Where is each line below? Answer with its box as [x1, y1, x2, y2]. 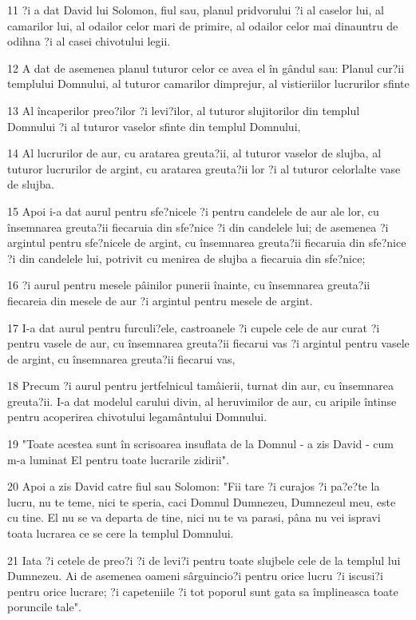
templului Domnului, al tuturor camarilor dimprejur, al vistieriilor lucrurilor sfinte [7, 75, 410, 92]
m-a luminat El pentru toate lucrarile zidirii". [7, 451, 229, 467]
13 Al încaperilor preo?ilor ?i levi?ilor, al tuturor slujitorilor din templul [7, 101, 360, 118]
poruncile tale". [7, 598, 81, 615]
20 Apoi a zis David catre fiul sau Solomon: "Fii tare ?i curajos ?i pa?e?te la [7, 478, 380, 495]
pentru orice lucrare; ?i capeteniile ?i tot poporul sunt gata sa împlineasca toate [7, 582, 398, 599]
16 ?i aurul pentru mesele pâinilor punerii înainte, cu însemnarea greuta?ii [7, 276, 370, 293]
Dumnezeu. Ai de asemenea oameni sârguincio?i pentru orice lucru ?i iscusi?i [7, 567, 383, 584]
